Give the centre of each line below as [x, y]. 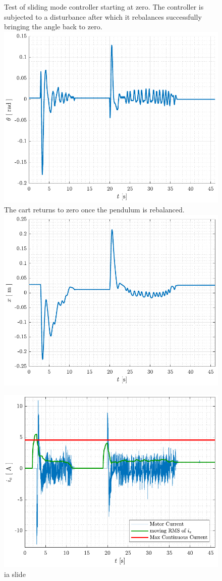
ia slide [15, 574]
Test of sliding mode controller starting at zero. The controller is [104, 7]
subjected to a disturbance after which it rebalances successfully [103, 16]
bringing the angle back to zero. [53, 27]
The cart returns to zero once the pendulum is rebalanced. [94, 209]
